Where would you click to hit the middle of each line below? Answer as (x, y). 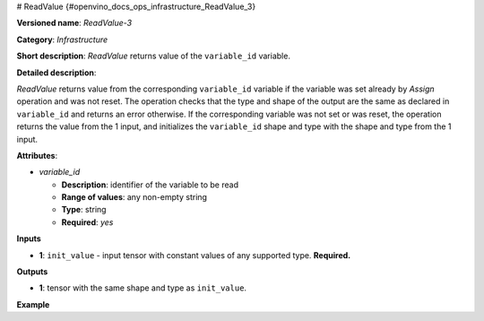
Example (33, 304)
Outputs (32, 272)
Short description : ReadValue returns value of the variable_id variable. (154, 56)
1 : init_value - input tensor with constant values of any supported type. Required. (195, 255)
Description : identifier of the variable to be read (150, 185)
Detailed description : (56, 73)
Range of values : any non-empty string (134, 197)
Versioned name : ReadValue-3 (74, 23)
